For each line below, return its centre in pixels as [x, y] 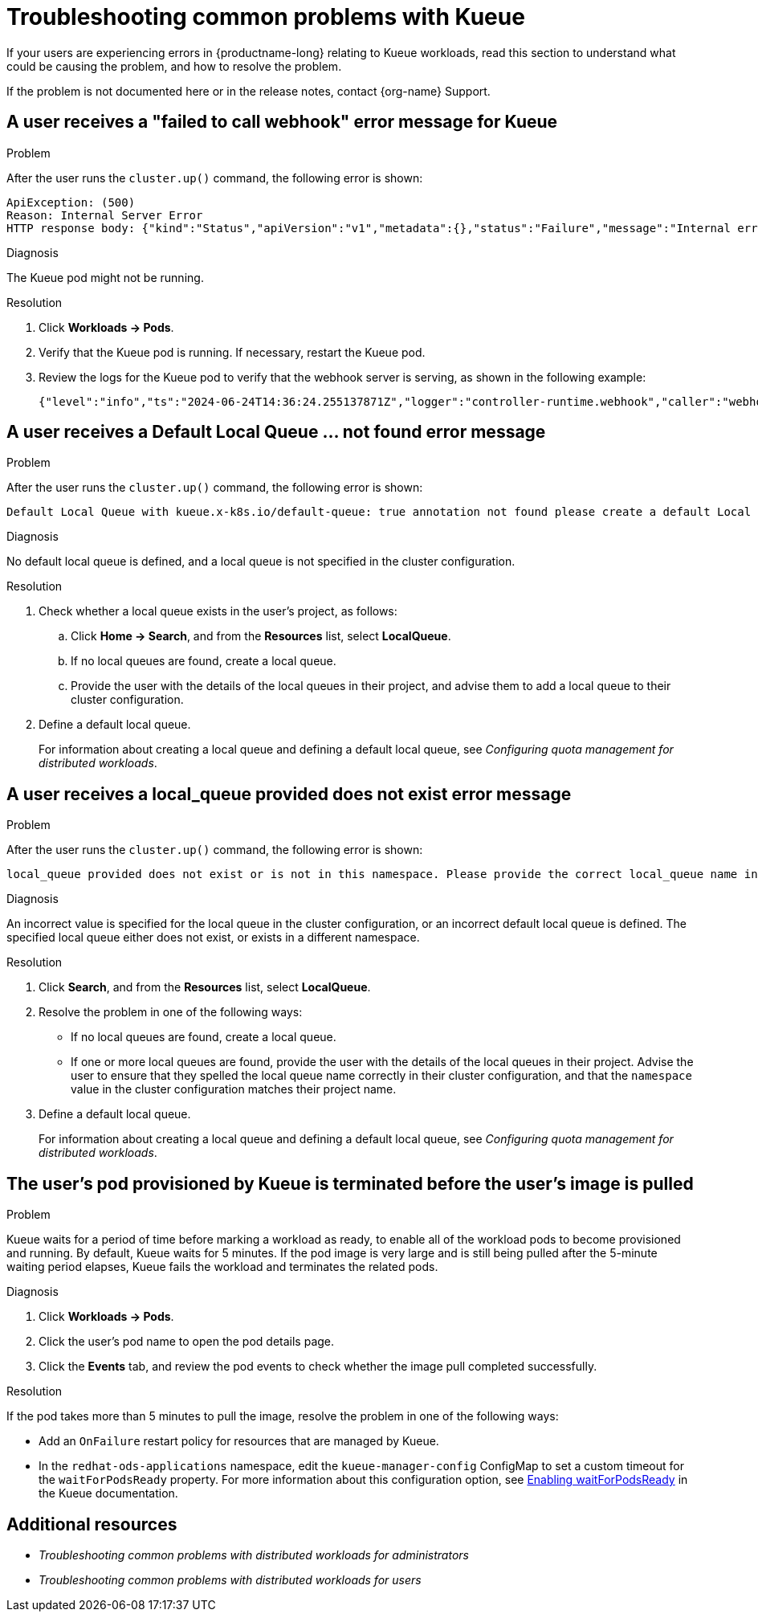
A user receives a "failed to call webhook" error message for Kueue [282, 122]
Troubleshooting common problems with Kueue [266, 17]
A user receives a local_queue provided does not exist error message [289, 794]
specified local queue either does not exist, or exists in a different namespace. [213, 938]
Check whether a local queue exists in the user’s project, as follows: [218, 611]
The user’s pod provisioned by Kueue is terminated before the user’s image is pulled [350, 1183]
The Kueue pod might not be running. [105, 277]
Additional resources [92, 1524]
